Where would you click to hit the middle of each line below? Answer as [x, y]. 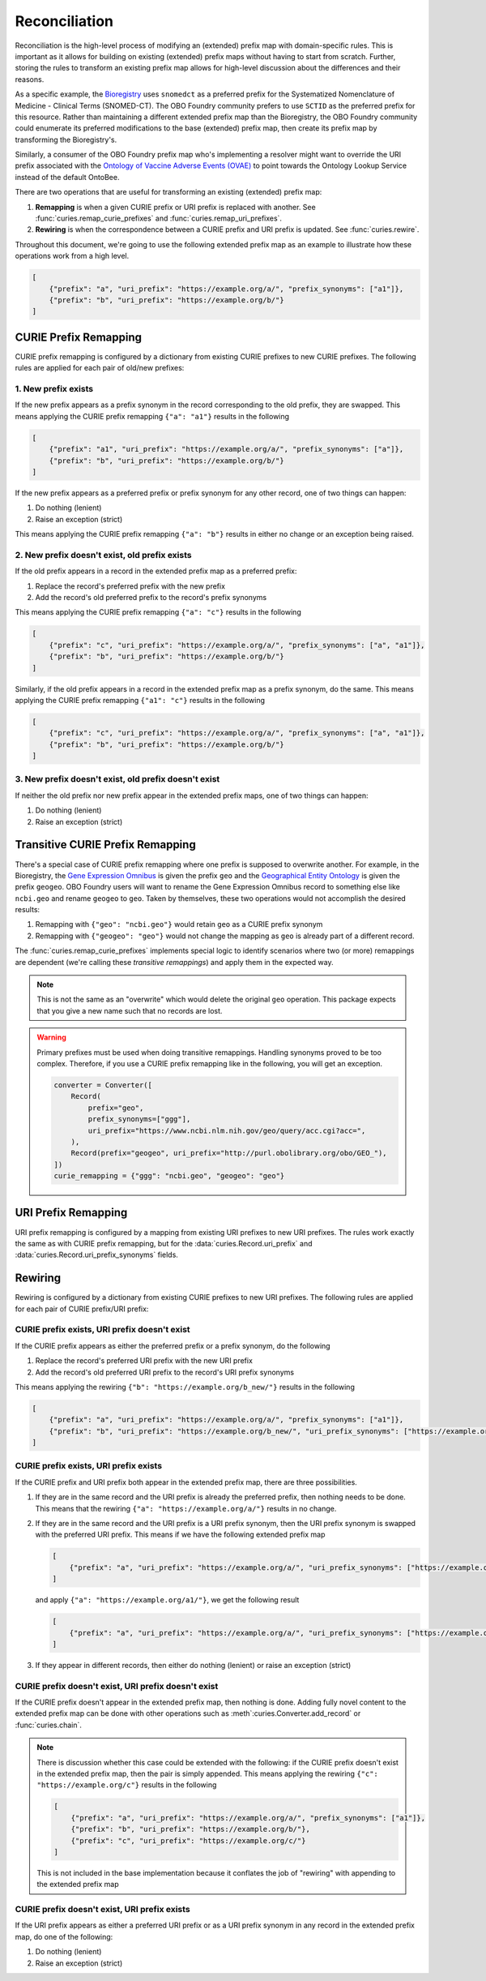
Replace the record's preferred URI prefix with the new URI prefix [144, 1361]
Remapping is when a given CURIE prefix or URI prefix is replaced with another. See [175, 207]
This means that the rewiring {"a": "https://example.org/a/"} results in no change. [186, 1508]
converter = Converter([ [103, 1085]
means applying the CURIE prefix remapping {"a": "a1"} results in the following [152, 416]
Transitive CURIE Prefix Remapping [105, 845]
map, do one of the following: [64, 1936]
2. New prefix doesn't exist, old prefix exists [103, 555]
